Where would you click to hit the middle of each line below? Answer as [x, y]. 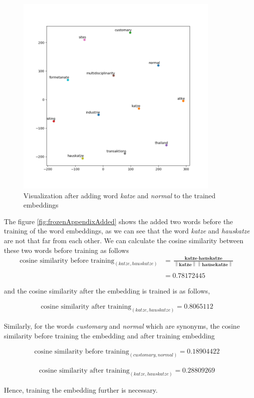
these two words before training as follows [66, 250]
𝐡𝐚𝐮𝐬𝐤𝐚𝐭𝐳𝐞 [211, 259]
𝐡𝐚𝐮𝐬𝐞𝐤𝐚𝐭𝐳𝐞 [215, 264]
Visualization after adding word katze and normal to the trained [120, 195]
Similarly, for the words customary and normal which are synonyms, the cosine [122, 326]
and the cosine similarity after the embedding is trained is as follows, [107, 290]
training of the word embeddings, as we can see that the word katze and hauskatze [127, 231]
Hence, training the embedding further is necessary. [81, 390]
